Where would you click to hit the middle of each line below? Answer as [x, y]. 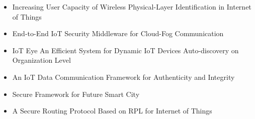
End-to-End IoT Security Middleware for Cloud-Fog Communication [118, 33]
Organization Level [41, 60]
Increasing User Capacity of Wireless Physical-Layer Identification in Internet [132, 7]
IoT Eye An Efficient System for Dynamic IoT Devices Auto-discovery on [125, 50]
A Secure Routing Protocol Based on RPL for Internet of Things [112, 111]
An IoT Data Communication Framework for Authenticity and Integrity [123, 77]
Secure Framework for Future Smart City [76, 94]
